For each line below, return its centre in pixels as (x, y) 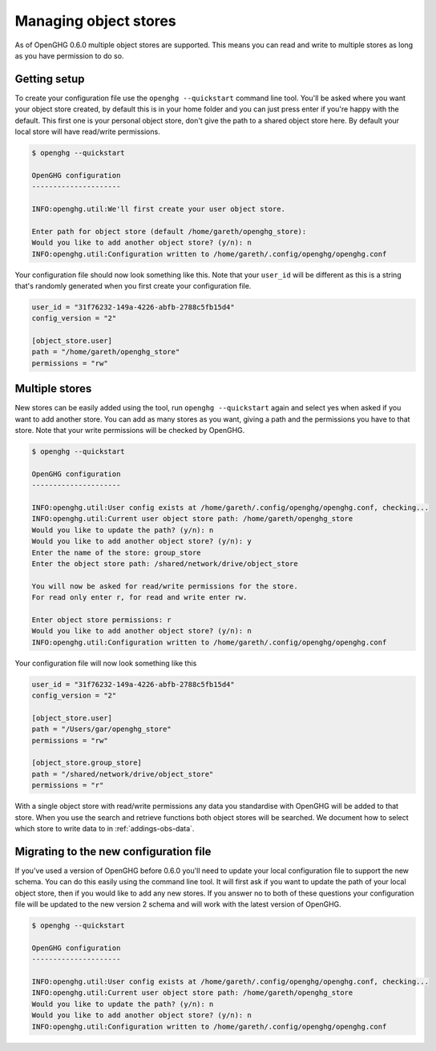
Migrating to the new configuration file (113, 851)
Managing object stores (95, 21)
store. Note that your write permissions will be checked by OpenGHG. (130, 431)
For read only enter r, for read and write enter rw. (139, 598)
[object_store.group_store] (87, 763)
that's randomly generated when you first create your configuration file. (133, 285)
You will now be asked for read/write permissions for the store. (165, 586)
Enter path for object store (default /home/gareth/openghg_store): (169, 231)
